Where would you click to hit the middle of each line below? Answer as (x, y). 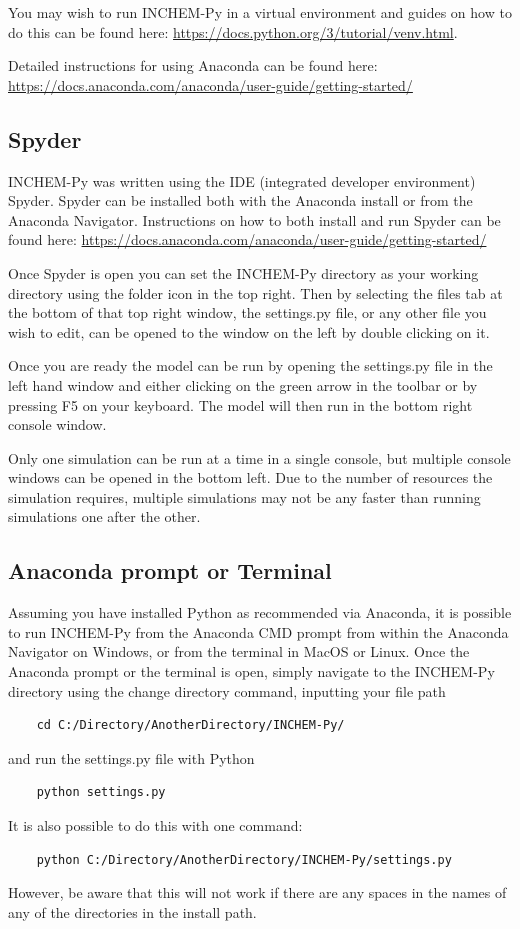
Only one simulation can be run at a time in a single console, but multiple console (259, 457)
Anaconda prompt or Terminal (170, 570)
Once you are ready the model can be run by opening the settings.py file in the (250, 365)
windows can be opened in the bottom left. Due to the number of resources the (250, 477)
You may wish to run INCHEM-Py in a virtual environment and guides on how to (260, 12)
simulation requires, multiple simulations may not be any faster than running (244, 496)
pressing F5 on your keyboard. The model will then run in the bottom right (240, 404)
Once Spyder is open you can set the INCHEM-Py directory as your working (243, 272)
